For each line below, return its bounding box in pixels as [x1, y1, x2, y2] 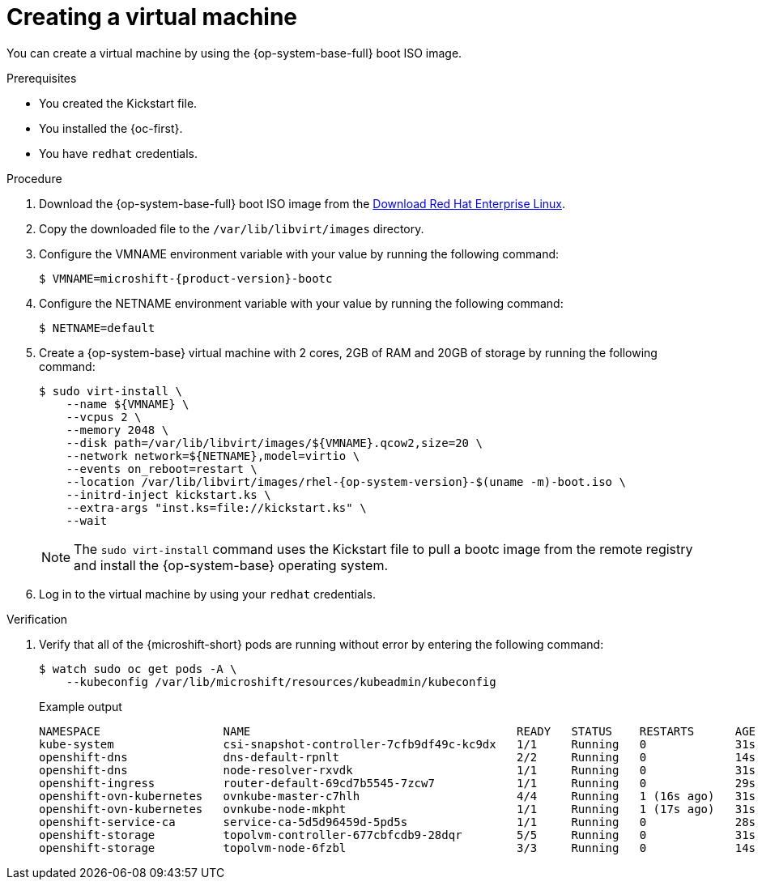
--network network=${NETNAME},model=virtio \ [66, 449, 360, 462]
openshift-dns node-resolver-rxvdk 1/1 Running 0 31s [39, 763, 756, 777]
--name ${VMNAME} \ [66, 397, 189, 411]
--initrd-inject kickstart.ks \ [66, 488, 271, 501]
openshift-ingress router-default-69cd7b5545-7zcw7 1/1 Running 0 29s [39, 776, 756, 790]
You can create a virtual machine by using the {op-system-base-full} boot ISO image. [6, 45, 462, 60]
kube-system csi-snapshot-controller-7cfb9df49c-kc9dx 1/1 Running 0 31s [39, 737, 756, 751]
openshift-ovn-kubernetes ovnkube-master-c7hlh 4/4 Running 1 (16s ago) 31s [39, 789, 756, 803]
